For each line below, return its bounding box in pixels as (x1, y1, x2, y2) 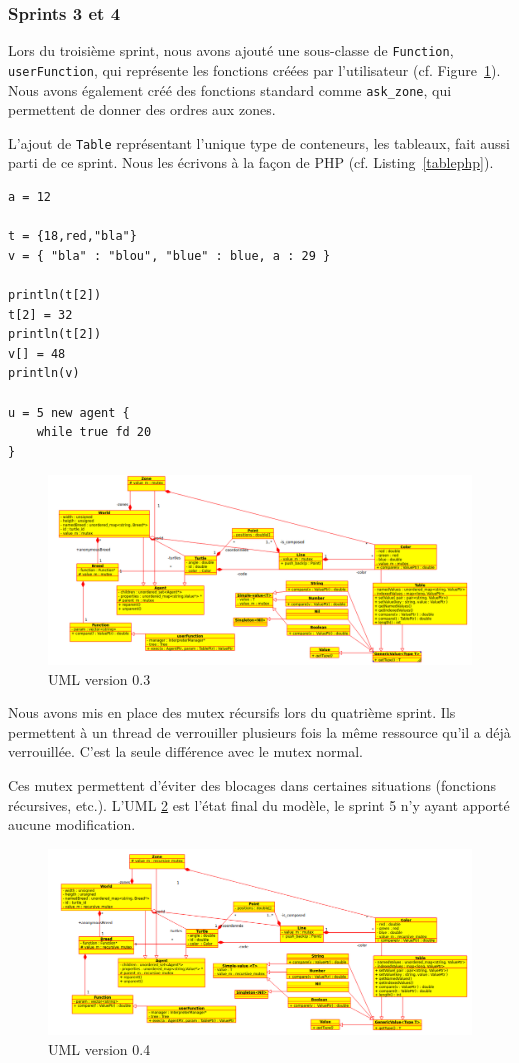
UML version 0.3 (48, 668, 151, 689)
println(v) (8, 366, 80, 381)
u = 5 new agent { (8, 405, 130, 420)
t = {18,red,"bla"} (8, 229, 137, 244)
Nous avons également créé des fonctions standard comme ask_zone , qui (8, 79, 452, 100)
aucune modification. (8, 814, 136, 835)
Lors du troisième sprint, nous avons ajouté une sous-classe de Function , (8, 40, 454, 61)
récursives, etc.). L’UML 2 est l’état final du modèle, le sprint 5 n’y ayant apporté (8, 794, 510, 815)
